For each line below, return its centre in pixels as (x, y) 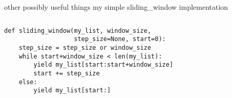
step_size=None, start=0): (120, 39)
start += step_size (67, 73)
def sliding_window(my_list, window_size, (78, 31)
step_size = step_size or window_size (85, 47)
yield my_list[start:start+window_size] (103, 65)
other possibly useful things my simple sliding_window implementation (116, 7)
